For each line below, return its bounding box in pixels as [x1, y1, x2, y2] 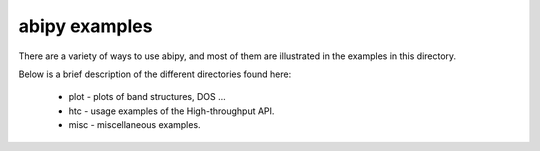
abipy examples [18, 15, 153, 37]
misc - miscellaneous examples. [68, 119, 201, 131]
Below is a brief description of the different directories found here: [18, 68, 292, 80]
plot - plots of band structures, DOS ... [68, 91, 227, 103]
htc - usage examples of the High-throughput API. [68, 105, 275, 117]
